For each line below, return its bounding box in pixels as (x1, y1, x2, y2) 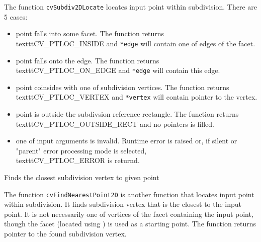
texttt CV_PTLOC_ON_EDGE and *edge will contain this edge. (16, 65, 220, 75)
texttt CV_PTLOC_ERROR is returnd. (16, 155, 140, 166)
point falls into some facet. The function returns (16, 28, 164, 39)
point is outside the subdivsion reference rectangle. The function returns (16, 109, 239, 119)
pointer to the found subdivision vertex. (4, 228, 127, 238)
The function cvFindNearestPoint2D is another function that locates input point (4, 189, 254, 199)
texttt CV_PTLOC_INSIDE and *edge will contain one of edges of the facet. (16, 38, 255, 48)
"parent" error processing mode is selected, (16, 145, 147, 155)
